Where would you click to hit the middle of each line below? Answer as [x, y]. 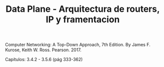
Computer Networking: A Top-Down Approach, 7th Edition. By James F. [78, 45]
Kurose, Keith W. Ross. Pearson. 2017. [43, 50]
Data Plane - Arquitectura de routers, [83, 9]
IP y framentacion [83, 19]
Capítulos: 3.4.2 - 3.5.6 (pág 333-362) [44, 60]
